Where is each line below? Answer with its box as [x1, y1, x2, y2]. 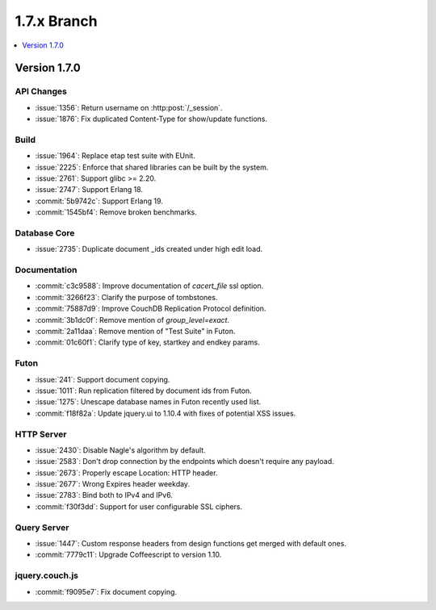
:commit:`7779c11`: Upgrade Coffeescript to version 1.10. [35, 549, 222, 560]
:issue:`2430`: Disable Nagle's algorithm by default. [35, 445, 206, 455]
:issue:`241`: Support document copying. [35, 374, 170, 384]
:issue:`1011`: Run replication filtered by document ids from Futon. [35, 386, 252, 395]
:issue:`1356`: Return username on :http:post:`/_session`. [35, 102, 223, 112]
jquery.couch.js [15, 570, 78, 581]
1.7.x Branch [15, 12, 98, 30]
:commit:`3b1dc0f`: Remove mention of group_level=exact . [35, 315, 230, 324]
